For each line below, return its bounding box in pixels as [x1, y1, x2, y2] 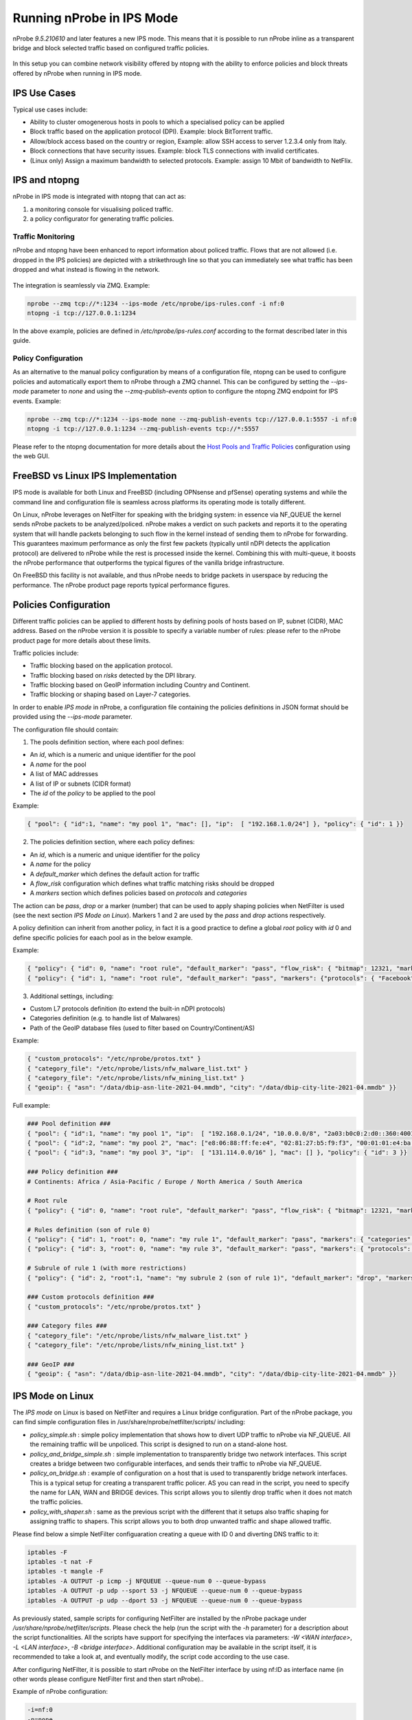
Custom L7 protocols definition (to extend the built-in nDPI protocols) [30, 1004, 226, 1013]
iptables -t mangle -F [27, 1567, 104, 1576]
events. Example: [12, 396, 62, 405]
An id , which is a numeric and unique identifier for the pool [30, 751, 196, 759]
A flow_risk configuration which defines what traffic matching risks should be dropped [30, 879, 275, 888]
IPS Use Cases [12, 87, 76, 99]
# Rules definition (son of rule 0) [27, 1225, 151, 1234]
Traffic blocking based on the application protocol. [30, 661, 173, 670]
